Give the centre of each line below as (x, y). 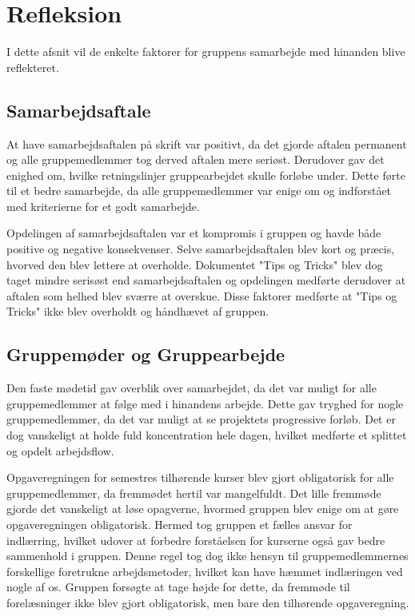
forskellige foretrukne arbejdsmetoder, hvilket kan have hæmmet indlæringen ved (205, 571)
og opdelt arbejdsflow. (60, 450)
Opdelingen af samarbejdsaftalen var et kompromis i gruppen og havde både (194, 233)
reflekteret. (33, 67)
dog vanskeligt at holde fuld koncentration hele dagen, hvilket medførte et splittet (207, 435)
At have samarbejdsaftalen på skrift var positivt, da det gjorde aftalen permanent (207, 143)
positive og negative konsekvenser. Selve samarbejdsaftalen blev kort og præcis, (201, 249)
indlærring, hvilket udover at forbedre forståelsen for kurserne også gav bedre (196, 540)
